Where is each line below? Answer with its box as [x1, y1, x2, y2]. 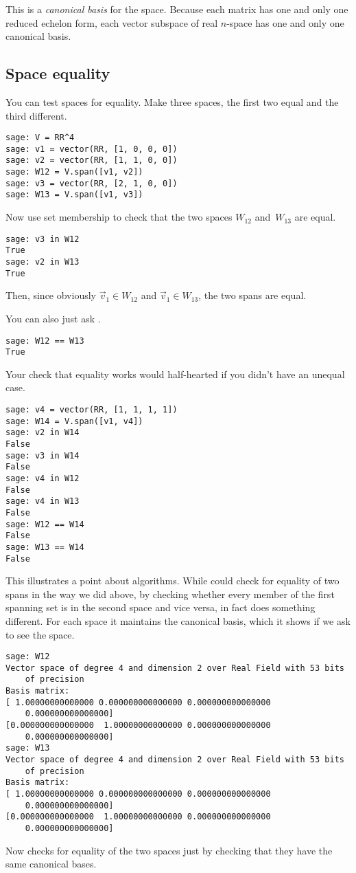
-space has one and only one [226, 15, 344, 30]
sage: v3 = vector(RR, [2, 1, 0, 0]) [5, 178, 178, 188]
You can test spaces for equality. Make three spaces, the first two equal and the [5, 94, 339, 109]
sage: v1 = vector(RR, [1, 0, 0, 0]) [5, 144, 178, 154]
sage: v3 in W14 [5, 450, 80, 461]
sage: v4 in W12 [5, 473, 80, 483]
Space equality [5, 63, 110, 84]
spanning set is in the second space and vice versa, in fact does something [5, 600, 316, 615]
